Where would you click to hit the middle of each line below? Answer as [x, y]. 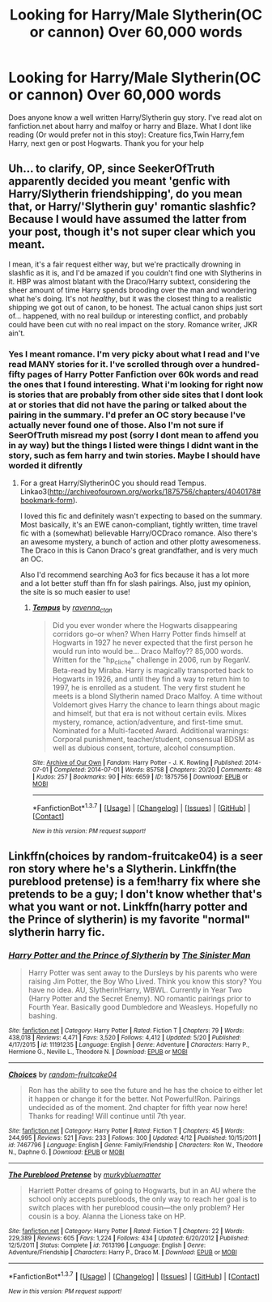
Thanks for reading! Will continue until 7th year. [107, 1116]
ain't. [17, 333]
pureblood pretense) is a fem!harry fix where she [134, 881]
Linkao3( [35, 492]
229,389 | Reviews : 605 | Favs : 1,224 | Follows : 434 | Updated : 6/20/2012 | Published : [129, 1238]
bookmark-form [46, 501]
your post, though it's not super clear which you [132, 232]
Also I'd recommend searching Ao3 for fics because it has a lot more [134, 575]
